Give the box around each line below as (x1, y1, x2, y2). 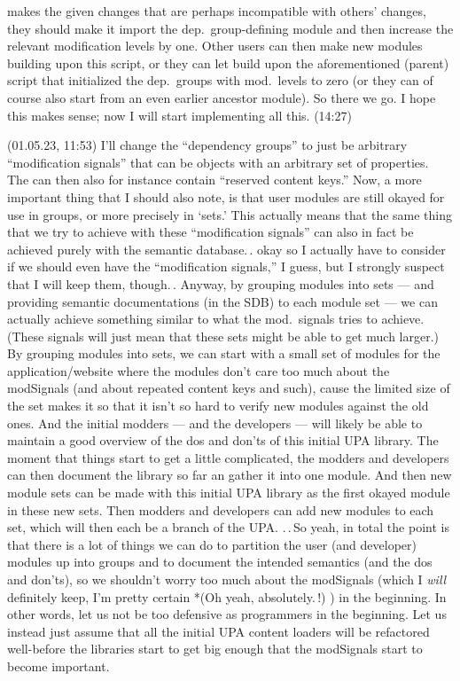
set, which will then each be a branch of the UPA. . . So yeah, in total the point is (7, 518, 449, 536)
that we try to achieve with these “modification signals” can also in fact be (7, 223, 414, 241)
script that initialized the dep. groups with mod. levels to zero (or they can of (7, 71, 433, 90)
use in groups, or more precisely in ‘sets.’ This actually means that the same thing (7, 205, 453, 223)
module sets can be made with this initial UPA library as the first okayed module (7, 483, 450, 502)
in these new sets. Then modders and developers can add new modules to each (7, 500, 434, 519)
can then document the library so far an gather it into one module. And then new (7, 466, 452, 484)
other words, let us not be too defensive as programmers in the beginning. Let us (7, 605, 447, 623)
